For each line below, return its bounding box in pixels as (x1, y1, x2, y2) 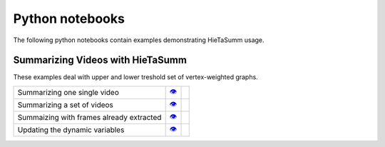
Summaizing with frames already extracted (17, 113, 162, 123)
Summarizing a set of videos (17, 100, 114, 110)
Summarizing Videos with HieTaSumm (13, 54, 187, 66)
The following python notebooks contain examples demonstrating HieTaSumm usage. (13, 36, 265, 44)
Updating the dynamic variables (17, 125, 125, 135)
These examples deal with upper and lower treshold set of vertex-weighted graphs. (13, 73, 258, 81)
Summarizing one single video (17, 88, 119, 98)
